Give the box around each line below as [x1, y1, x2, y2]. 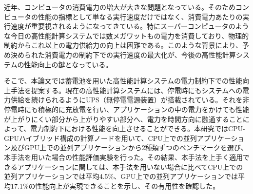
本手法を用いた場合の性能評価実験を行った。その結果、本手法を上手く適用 [4, 152, 243, 162]
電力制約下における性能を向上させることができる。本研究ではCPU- [30, 123, 245, 134]
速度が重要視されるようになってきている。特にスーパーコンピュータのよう [10, 21, 249, 31]
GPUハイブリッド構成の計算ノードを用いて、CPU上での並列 [4, 133, 197, 143]
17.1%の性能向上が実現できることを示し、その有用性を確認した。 [10, 180, 220, 191]
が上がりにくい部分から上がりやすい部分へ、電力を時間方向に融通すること [4, 114, 243, 124]
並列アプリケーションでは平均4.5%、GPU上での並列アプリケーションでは [4, 171, 238, 181]
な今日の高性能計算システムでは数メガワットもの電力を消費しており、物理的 [4, 30, 249, 40]
